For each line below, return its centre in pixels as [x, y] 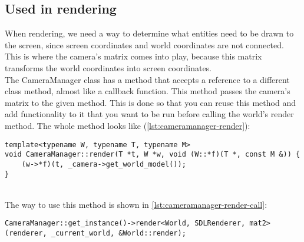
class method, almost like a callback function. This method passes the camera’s [148, 91]
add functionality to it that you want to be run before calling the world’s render [149, 114]
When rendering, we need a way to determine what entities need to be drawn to [149, 33]
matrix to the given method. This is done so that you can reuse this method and [150, 102]
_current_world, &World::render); [118, 233]
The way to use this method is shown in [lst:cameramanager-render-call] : [136, 204]
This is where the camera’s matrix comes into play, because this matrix [133, 56]
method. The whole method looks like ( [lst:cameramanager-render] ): [128, 125]
